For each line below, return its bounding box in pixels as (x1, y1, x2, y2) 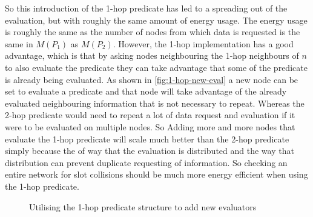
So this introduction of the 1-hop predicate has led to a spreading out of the (5, 2, 288, 14)
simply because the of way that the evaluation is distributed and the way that (5, 144, 294, 157)
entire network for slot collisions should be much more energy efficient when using (5, 168, 308, 181)
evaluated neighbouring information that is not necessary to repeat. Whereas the (5, 96, 305, 109)
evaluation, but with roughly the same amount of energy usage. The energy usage (5, 13, 308, 26)
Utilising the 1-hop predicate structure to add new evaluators (29, 200, 257, 213)
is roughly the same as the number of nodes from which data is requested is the (5, 25, 300, 38)
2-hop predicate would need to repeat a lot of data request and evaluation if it (5, 109, 295, 121)
